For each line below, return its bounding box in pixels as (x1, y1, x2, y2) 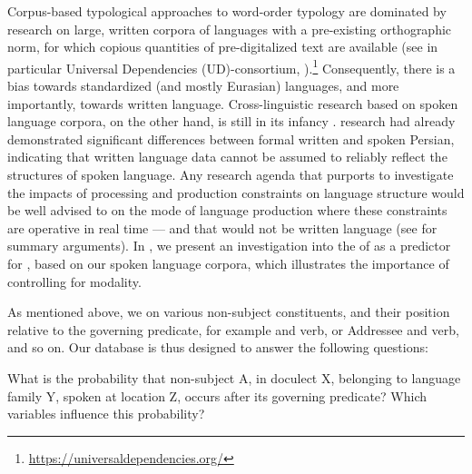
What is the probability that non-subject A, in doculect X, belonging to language (7, 368, 461, 387)
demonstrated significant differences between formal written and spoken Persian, (7, 129, 455, 148)
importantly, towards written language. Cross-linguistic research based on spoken (7, 94, 458, 113)
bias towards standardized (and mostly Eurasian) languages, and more (7, 76, 399, 95)
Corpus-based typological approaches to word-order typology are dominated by (7, 2, 447, 20)
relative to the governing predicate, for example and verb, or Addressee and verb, (7, 320, 459, 339)
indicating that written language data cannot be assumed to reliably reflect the (7, 147, 447, 166)
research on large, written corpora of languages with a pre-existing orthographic (7, 19, 452, 38)
